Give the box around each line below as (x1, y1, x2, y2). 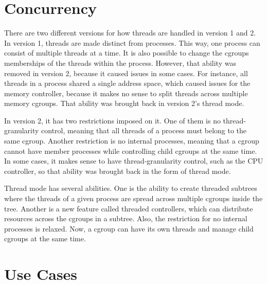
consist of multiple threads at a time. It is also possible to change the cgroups (4, 47, 249, 58)
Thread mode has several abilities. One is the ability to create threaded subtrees (4, 183, 257, 193)
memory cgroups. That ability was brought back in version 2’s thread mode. (4, 98, 244, 109)
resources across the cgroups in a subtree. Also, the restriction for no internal (4, 213, 247, 224)
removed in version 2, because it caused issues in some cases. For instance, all (4, 67, 248, 78)
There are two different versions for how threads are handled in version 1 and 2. (4, 27, 256, 38)
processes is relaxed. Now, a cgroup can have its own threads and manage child (4, 223, 254, 234)
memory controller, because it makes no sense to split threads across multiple (4, 87, 248, 98)
